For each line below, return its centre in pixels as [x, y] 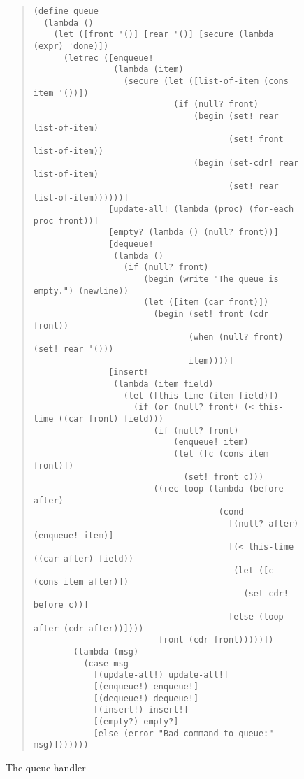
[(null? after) [264, 523]
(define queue [66, 11]
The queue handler [46, 767]
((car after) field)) [83, 558]
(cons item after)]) [81, 582]
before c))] [61, 605]
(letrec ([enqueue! [108, 58]
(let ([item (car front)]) [206, 302]
